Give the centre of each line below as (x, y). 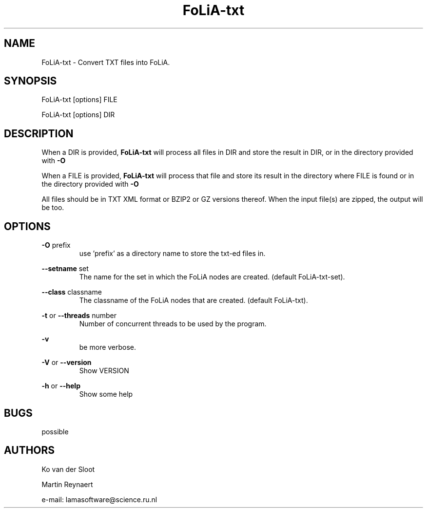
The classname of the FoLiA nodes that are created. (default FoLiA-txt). (194, 300)
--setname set (65, 269)
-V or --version (67, 363)
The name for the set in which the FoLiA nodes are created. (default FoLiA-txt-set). (212, 277)
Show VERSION (104, 371)
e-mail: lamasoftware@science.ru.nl (99, 499)
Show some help (106, 394)
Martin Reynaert (67, 484)
